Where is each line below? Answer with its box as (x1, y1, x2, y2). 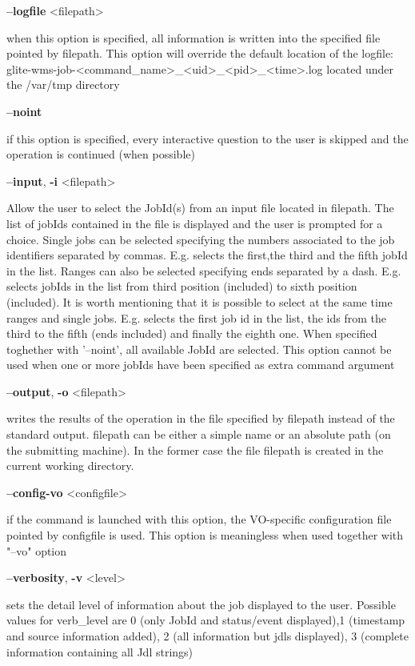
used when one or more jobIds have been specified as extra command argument (6, 356, 395, 373)
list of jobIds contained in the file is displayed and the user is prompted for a (6, 215, 383, 231)
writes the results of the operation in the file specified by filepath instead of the (6, 410, 395, 427)
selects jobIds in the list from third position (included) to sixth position (6, 278, 357, 295)
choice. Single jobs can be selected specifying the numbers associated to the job (6, 231, 395, 247)
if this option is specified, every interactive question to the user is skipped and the (6, 130, 409, 146)
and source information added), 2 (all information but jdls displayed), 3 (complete (6, 628, 409, 644)
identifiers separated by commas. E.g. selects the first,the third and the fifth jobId (6, 247, 408, 263)
